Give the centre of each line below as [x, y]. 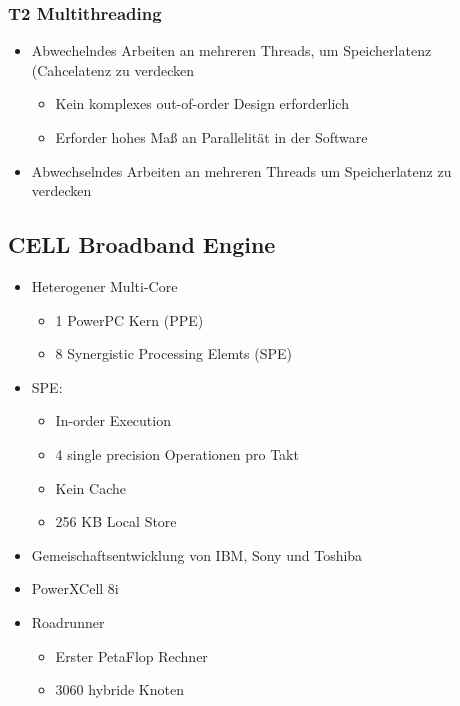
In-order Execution [113, 420]
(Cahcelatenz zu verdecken [112, 69]
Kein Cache [90, 487]
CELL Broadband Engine [142, 244]
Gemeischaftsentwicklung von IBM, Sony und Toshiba [197, 554]
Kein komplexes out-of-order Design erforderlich [202, 103]
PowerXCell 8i [75, 588]
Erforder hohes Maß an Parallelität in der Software [211, 137]
